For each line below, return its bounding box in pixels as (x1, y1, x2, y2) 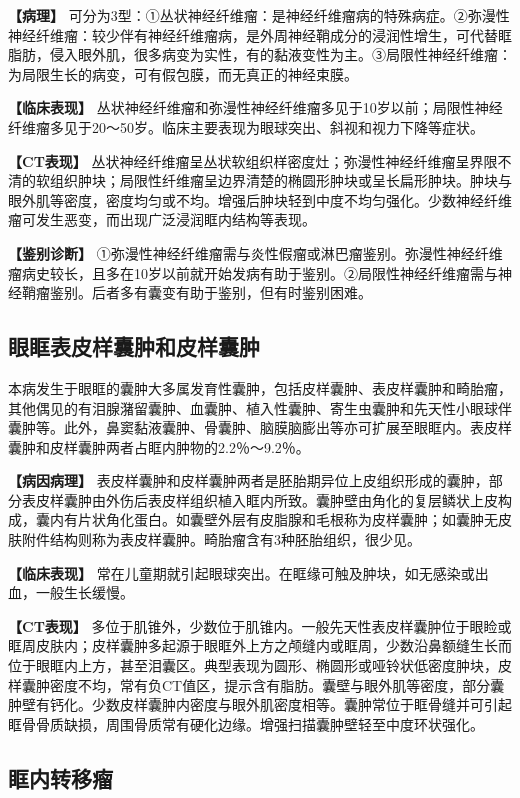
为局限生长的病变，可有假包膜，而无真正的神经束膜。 (8, 63, 358, 84)
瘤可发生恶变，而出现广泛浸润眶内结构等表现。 (8, 209, 316, 230)
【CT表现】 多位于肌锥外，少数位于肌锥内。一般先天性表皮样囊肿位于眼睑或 (8, 615, 512, 636)
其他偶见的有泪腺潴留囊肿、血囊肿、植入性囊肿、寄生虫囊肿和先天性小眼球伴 (8, 397, 512, 418)
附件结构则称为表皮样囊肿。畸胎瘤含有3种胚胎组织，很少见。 (21, 529, 421, 550)
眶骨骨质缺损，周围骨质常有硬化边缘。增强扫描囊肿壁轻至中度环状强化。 (8, 713, 484, 734)
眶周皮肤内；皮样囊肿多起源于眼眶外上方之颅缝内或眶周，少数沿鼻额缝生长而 (8, 635, 512, 656)
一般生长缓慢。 (35, 582, 134, 603)
